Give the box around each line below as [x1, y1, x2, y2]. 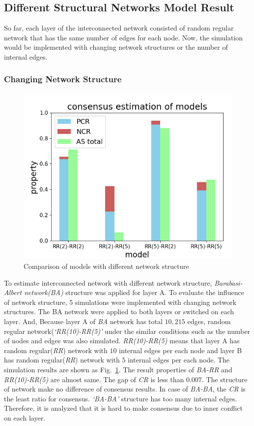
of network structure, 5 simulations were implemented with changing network [4, 296, 236, 307]
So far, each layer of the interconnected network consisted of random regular [4, 23, 234, 33]
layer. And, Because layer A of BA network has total [4, 316, 163, 326]
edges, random [187, 316, 231, 326]
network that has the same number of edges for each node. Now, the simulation [4, 32, 243, 42]
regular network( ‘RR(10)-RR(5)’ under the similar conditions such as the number [4, 326, 251, 336]
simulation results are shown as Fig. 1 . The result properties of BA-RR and [4, 364, 232, 374]
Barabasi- [214, 277, 243, 288]
